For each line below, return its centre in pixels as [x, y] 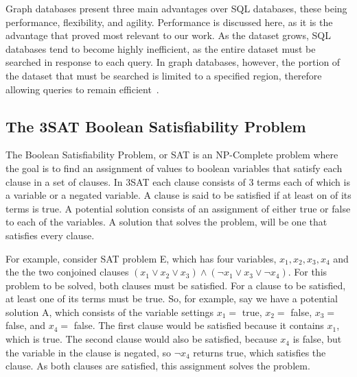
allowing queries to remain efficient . [82, 89]
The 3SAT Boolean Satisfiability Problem [156, 126]
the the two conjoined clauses [67, 272]
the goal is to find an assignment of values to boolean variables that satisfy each [174, 168]
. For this [308, 272]
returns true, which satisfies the [260, 352]
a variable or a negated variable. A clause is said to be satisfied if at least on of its [178, 195]
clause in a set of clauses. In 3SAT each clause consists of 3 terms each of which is [178, 181]
